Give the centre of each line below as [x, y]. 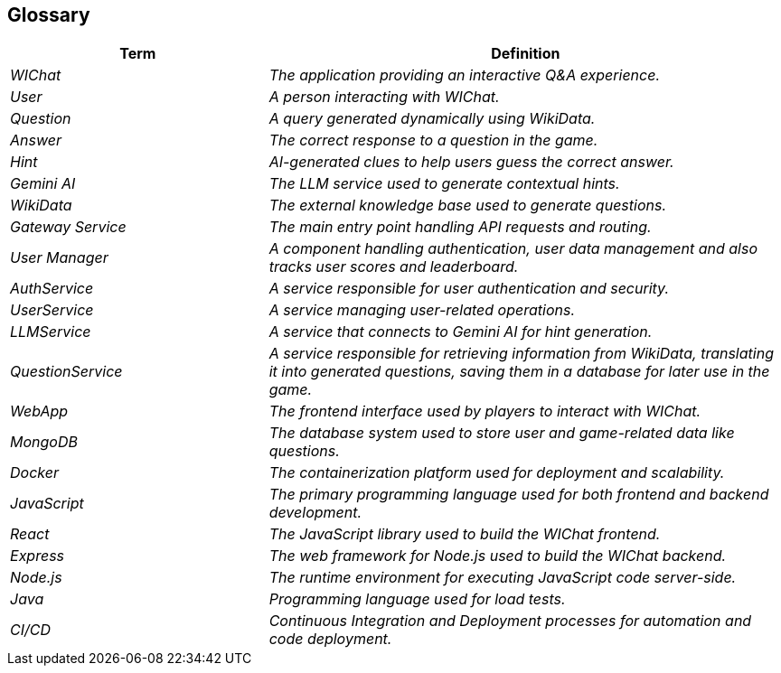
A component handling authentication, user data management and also [513, 249]
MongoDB [44, 442]
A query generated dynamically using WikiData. [432, 119]
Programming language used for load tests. [417, 599]
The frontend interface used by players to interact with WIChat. [485, 411]
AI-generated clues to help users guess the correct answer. [471, 162]
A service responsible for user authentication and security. [469, 289]
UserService [52, 310]
